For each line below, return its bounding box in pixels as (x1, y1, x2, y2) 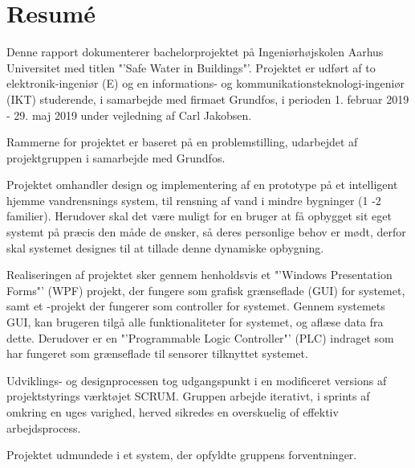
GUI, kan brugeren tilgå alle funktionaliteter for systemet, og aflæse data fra (6, 314, 384, 330)
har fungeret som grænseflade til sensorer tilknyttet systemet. (6, 345, 308, 362)
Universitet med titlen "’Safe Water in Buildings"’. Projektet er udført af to (6, 59, 376, 76)
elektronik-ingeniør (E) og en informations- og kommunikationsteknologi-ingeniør (6, 75, 405, 92)
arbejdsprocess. (6, 419, 81, 436)
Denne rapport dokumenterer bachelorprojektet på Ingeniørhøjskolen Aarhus (6, 43, 384, 60)
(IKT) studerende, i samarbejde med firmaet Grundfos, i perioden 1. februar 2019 (6, 90, 409, 107)
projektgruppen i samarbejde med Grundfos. (6, 149, 226, 166)
